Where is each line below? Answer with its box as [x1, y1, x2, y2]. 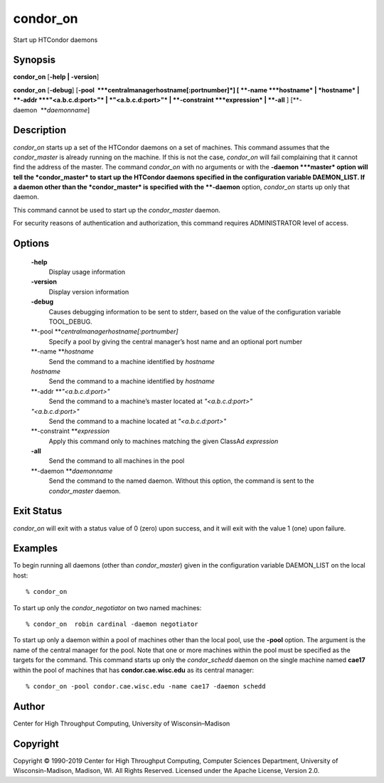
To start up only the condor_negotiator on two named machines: [13, 603, 202, 612]
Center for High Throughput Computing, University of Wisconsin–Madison [13, 719, 230, 728]
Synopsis [13, 54, 56, 66]
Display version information [48, 287, 129, 296]
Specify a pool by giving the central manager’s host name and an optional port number [48, 337, 302, 346]
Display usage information [48, 267, 126, 277]
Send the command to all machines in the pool [48, 457, 185, 465]
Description [13, 124, 67, 137]
